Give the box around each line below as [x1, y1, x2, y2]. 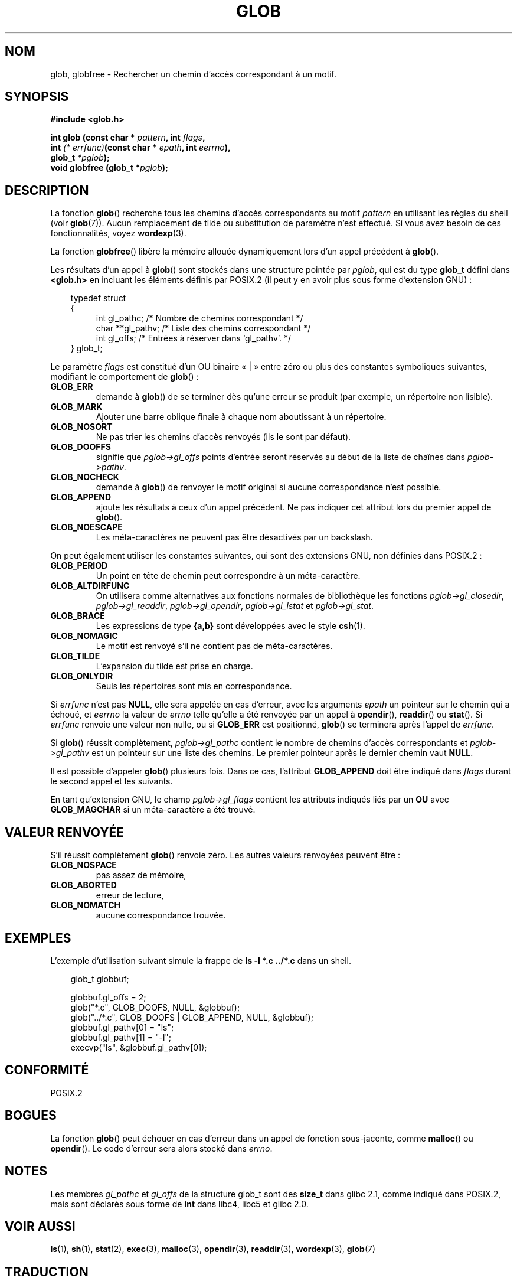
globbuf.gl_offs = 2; [70, 992, 146, 1002]
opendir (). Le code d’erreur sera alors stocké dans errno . [50, 1143, 273, 1153]
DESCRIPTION [5, 182, 89, 198]
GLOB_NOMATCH [50, 900, 121, 911]
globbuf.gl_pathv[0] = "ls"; [70, 1022, 174, 1032]
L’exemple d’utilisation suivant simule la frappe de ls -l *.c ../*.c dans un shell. [50, 955, 351, 966]
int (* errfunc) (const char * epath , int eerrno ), [50, 142, 231, 153]
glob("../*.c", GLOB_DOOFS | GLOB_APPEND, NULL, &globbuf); [70, 1012, 313, 1022]
